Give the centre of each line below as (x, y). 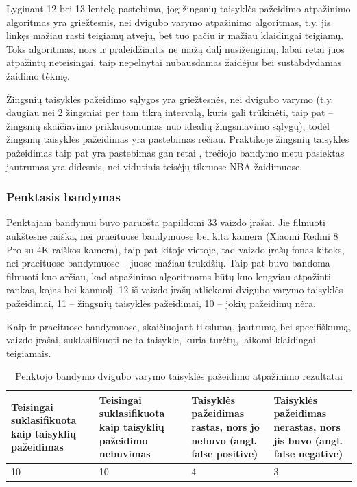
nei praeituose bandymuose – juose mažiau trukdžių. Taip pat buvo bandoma (168, 263)
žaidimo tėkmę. (38, 75)
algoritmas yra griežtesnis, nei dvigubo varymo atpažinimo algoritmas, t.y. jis (169, 22)
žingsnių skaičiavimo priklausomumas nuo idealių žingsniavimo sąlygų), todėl (168, 125)
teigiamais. (29, 353)
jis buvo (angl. (308, 440)
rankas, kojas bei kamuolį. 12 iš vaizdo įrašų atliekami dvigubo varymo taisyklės (175, 290)
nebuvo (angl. (224, 440)
